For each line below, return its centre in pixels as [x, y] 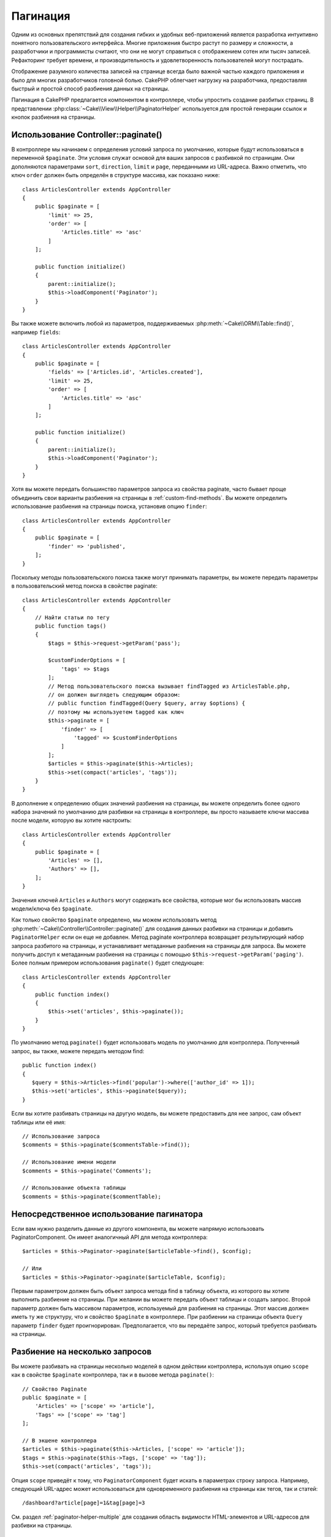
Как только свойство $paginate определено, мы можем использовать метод [114, 920]
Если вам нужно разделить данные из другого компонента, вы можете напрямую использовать [138, 1228]
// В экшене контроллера [59, 1440]
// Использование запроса [61, 1136]
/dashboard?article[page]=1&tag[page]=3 [84, 1503]
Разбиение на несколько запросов [82, 1352]
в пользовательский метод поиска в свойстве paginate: [84, 586]
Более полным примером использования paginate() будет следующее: [108, 963]
